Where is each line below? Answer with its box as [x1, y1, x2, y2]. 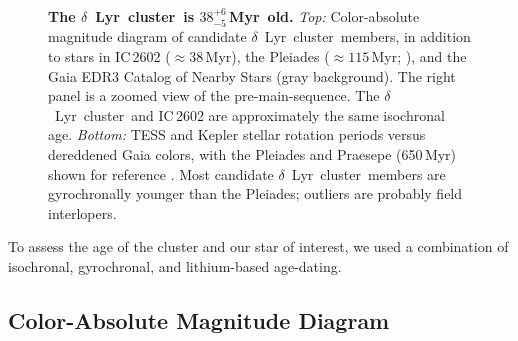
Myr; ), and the [371, 46, 467, 67]
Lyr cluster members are [291, 163, 446, 184]
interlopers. [48, 202, 117, 223]
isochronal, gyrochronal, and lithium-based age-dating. [8, 255, 342, 276]
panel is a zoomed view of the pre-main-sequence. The [48, 85, 380, 106]
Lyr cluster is [95, 6, 195, 26]
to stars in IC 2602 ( [48, 46, 171, 67]
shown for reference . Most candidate [48, 163, 274, 184]
